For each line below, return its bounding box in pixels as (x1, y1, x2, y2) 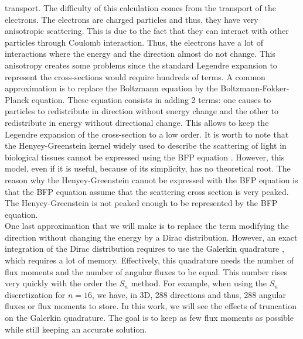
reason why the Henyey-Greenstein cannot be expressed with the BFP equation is (5, 173, 298, 186)
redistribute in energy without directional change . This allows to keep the (5, 116, 269, 128)
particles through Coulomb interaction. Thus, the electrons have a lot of (5, 36, 263, 48)
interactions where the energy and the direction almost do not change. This (5, 47, 275, 60)
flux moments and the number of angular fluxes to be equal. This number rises (5, 265, 287, 278)
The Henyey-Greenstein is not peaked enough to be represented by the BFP (5, 197, 278, 209)
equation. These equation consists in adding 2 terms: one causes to (32, 93, 271, 105)
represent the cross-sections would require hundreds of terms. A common (5, 70, 265, 83)
